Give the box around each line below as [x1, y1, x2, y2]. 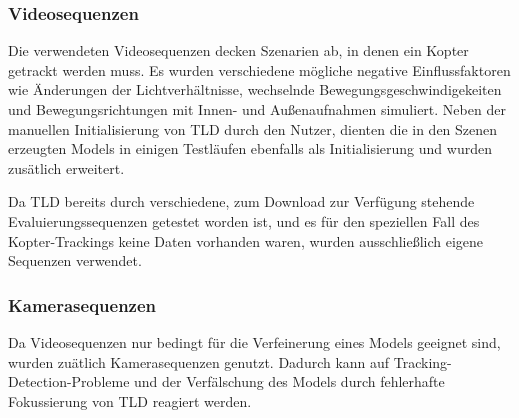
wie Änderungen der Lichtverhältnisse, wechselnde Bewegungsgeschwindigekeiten [8, 79, 502, 100]
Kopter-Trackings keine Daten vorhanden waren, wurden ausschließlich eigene [8, 230, 484, 251]
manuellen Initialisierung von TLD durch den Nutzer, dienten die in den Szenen [8, 118, 498, 139]
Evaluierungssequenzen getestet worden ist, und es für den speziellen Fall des [8, 210, 480, 231]
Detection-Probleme [8, 371, 130, 392]
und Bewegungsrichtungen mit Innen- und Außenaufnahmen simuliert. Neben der [8, 99, 506, 119]
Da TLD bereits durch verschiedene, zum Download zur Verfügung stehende [8, 191, 475, 212]
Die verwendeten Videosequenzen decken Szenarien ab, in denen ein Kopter [8, 40, 469, 61]
